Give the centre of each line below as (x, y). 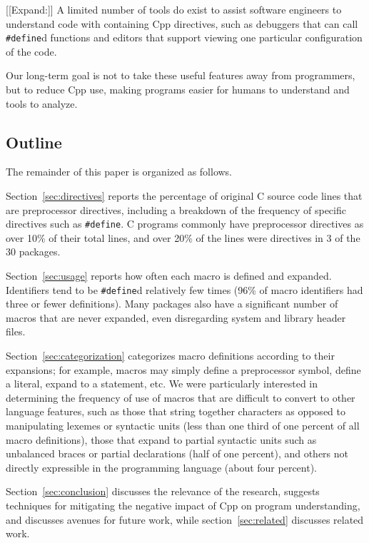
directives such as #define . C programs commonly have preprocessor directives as (185, 224)
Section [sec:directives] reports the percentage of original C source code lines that (184, 196)
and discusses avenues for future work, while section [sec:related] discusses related (185, 519)
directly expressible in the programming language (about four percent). (161, 467)
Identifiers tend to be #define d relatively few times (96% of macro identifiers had (184, 289)
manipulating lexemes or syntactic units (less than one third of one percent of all (183, 426)
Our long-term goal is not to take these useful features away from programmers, (181, 75)
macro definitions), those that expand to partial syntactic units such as (161, 439)
